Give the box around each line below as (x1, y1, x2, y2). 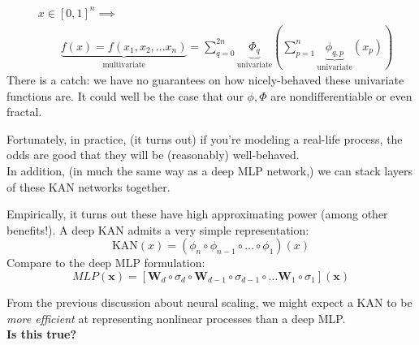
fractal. (6, 103, 42, 120)
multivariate (102, 60, 145, 69)
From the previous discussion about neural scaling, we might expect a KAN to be (6, 294, 413, 311)
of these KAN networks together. (6, 178, 171, 195)
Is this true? (6, 326, 77, 343)
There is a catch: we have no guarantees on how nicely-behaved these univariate (6, 71, 404, 88)
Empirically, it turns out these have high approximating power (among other (6, 205, 388, 222)
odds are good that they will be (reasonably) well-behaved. (6, 146, 300, 163)
